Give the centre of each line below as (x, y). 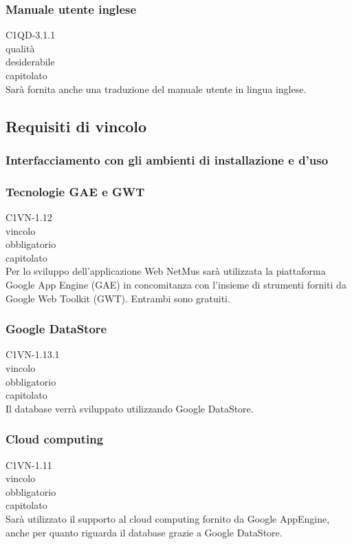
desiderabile (30, 62)
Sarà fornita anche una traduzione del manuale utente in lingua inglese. (156, 88)
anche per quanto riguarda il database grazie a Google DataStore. (144, 532)
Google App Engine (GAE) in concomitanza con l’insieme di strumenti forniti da (176, 284)
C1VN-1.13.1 (33, 354)
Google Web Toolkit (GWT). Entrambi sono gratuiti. (118, 298)
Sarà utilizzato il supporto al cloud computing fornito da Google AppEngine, (168, 518)
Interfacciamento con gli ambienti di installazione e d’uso (167, 159)
